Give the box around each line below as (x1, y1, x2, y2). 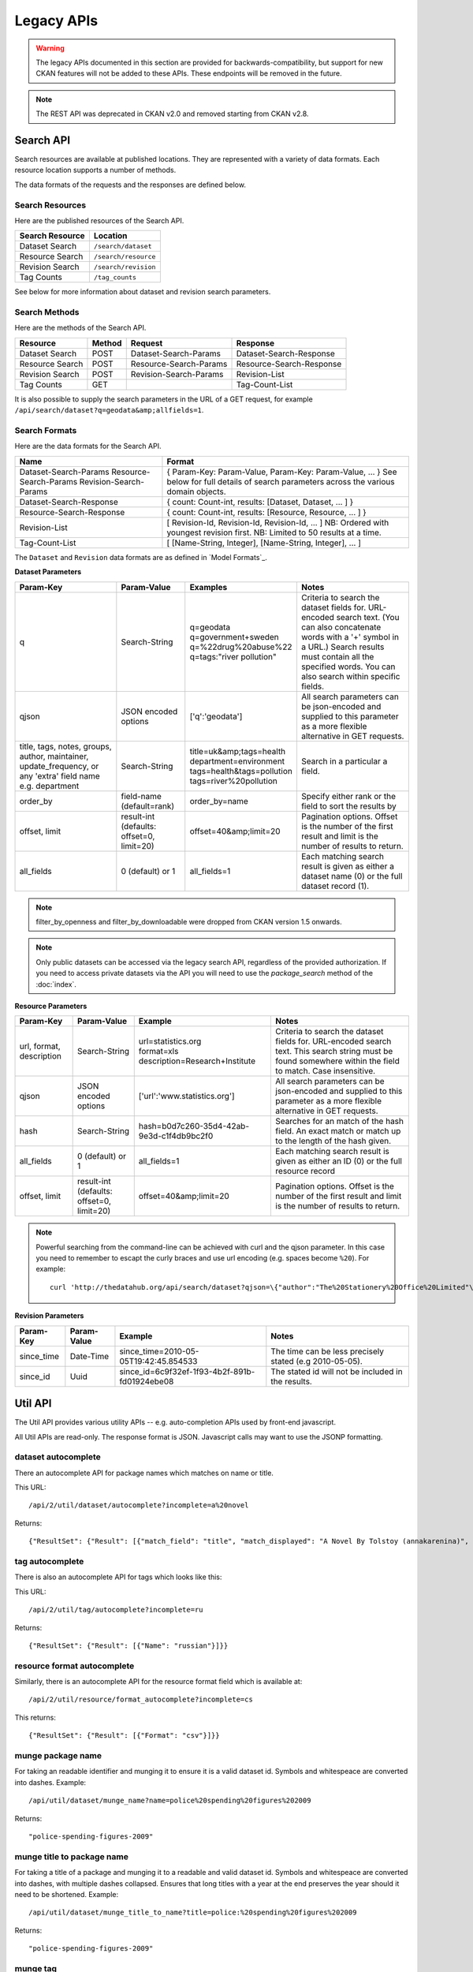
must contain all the (300, 651, 374, 662)
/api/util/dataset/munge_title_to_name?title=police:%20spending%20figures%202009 (28, 1908, 357, 1917)
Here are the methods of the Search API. (14, 323, 147, 333)
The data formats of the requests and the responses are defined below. (14, 180, 246, 189)
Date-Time (69, 1350, 110, 1361)
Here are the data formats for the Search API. (14, 442, 162, 451)
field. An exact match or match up (275, 1126, 401, 1137)
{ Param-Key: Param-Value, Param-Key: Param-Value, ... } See (166, 466, 397, 477)
